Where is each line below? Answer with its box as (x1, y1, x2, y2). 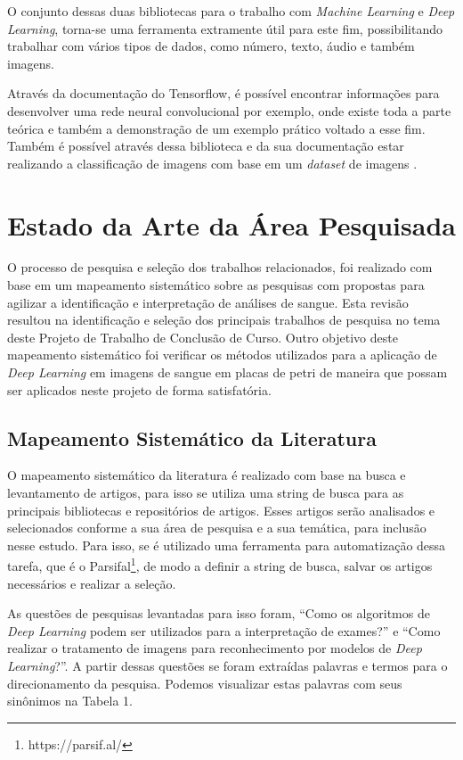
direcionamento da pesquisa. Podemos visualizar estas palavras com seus (7, 673, 402, 692)
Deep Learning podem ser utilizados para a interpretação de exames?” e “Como (7, 621, 441, 640)
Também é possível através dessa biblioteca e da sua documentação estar (7, 136, 404, 155)
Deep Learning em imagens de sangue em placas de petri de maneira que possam (7, 363, 448, 382)
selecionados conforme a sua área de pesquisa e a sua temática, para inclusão (7, 518, 426, 537)
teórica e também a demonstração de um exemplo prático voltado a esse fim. (7, 119, 426, 137)
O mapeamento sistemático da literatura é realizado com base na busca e (7, 466, 406, 484)
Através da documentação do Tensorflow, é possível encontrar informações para (7, 84, 440, 103)
